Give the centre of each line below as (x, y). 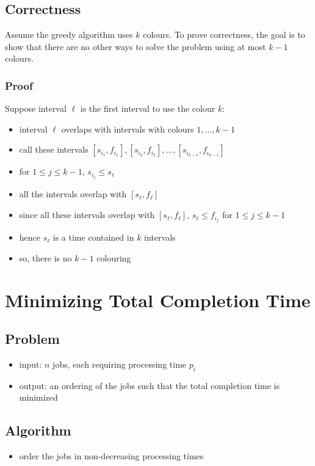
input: (31, 364)
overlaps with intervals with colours (128, 129)
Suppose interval (36, 108)
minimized (38, 397)
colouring (114, 257)
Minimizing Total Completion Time (158, 300)
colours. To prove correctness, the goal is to (224, 35)
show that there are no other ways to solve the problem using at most (136, 46)
